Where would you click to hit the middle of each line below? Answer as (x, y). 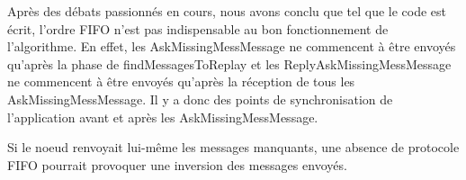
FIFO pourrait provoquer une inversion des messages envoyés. (177, 164)
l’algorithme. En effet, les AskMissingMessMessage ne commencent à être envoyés (232, 46)
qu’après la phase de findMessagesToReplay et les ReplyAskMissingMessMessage (229, 63)
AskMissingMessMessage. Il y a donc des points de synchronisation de (200, 99)
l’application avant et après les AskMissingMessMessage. (163, 117)
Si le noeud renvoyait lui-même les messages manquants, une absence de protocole (233, 147)
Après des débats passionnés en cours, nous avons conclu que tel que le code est (227, 11)
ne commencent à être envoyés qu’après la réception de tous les (181, 81)
